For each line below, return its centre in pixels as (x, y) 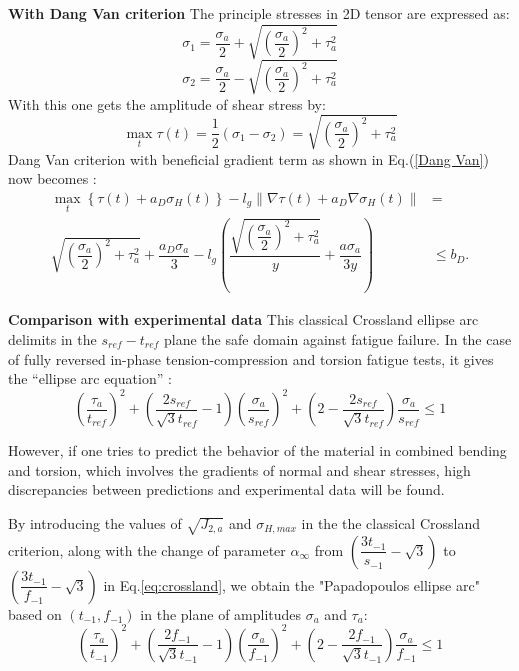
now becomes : (52, 178)
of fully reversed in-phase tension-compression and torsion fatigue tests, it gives (251, 358)
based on (35, 613)
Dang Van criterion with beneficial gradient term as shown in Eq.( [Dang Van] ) (248, 158)
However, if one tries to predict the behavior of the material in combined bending (257, 450)
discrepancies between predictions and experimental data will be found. (226, 489)
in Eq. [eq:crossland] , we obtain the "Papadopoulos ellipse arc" (291, 584)
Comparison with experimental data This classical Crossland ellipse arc (243, 319)
